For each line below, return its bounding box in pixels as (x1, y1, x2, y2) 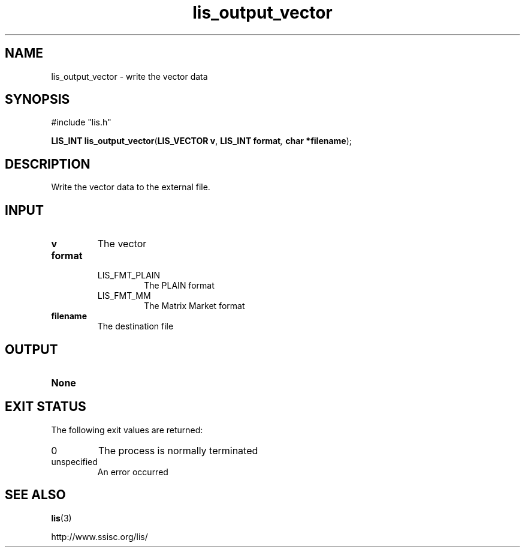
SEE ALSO (5, 487, 66, 503)
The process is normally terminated (98, 444, 258, 457)
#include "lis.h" (51, 117, 111, 128)
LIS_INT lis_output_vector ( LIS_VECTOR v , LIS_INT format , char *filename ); (51, 136, 352, 146)
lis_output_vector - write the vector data (51, 71, 208, 82)
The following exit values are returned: (51, 424, 203, 435)
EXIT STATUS (5, 399, 86, 415)
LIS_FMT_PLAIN (97, 270, 161, 281)
